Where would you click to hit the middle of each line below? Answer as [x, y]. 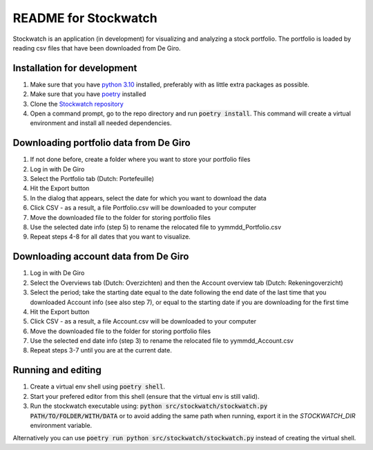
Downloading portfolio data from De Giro [102, 143]
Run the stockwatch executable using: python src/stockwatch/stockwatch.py [149, 406]
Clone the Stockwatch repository [77, 104]
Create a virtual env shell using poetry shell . [98, 386]
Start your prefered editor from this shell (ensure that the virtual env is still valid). [145, 396]
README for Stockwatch [85, 18]
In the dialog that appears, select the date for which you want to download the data [149, 198]
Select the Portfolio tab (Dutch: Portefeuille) [92, 179]
